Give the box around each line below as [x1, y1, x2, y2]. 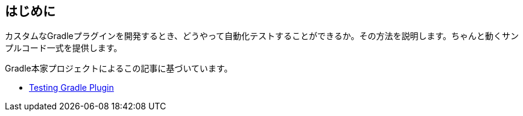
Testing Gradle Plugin [29, 82, 114, 93]
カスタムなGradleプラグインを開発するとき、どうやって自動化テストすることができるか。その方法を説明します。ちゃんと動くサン [5, 31, 519, 41]
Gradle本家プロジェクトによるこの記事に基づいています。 [5, 63, 233, 74]
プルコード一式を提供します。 [5, 43, 122, 53]
